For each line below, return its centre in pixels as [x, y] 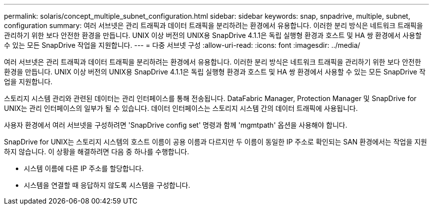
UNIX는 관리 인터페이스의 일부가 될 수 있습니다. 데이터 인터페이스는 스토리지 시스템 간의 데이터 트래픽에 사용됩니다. [181, 108]
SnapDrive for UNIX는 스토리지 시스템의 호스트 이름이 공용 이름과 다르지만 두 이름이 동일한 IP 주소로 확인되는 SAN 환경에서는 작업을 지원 [216, 142]
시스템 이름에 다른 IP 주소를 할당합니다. [84, 168]
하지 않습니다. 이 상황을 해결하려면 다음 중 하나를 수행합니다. [97, 152]
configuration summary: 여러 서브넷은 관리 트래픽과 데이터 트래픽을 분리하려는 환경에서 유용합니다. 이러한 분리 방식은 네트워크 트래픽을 [214, 25]
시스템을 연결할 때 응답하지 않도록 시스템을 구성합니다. [107, 185]
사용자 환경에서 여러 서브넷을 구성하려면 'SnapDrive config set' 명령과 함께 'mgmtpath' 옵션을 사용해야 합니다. [176, 125]
